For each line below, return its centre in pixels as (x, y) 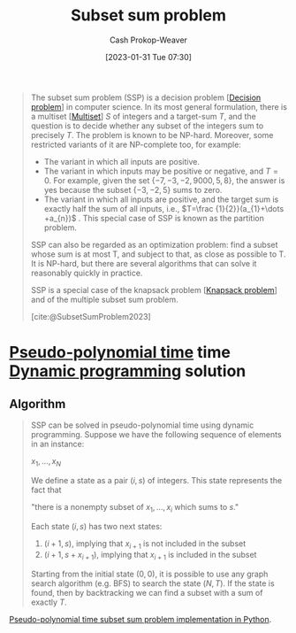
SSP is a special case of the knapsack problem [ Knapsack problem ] (154, 289)
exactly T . (49, 602)
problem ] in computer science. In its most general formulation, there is (159, 106)
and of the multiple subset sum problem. (104, 299)
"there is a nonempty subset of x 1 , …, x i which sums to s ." (135, 508)
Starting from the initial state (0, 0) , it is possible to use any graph (149, 574)
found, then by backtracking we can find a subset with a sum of (147, 593)
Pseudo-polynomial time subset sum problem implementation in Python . (140, 620)
